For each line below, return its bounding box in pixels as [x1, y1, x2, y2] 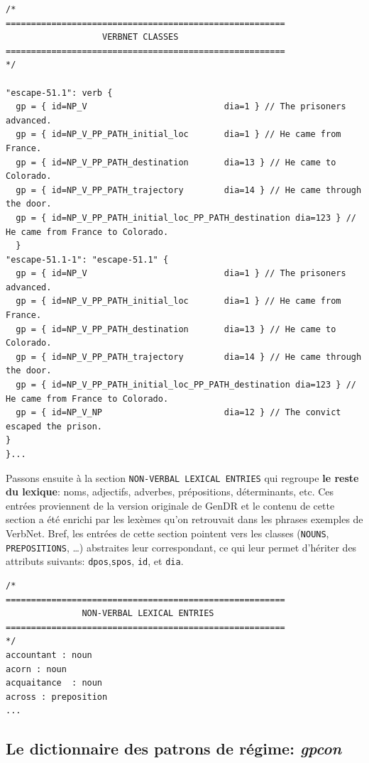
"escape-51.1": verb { [6, 87, 113, 98]
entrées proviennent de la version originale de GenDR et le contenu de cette [6, 498, 335, 512]
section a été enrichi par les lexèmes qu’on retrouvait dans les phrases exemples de [6, 512, 363, 527]
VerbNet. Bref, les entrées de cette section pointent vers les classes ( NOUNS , [6, 526, 329, 541]
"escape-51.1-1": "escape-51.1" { [6, 254, 169, 265]
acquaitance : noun [6, 678, 103, 688]
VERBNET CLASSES [102, 32, 179, 43]
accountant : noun [6, 649, 92, 660]
